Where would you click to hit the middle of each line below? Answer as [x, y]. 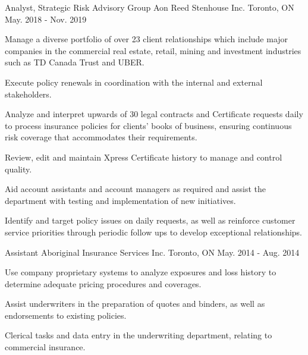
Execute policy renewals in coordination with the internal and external [134, 82]
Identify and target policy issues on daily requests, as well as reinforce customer [150, 220]
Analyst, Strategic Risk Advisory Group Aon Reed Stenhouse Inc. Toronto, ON [150, 7]
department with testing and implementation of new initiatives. [120, 200]
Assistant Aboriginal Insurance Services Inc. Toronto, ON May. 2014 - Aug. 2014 [152, 252]
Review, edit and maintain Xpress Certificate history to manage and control [144, 157]
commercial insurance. [45, 347]
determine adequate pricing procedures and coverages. [103, 283]
